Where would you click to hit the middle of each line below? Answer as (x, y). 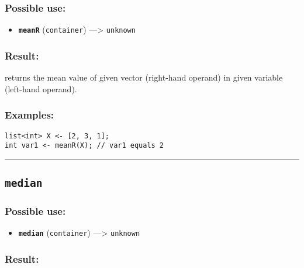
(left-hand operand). (41, 88)
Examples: (30, 115)
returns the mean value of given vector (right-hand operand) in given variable (144, 77)
